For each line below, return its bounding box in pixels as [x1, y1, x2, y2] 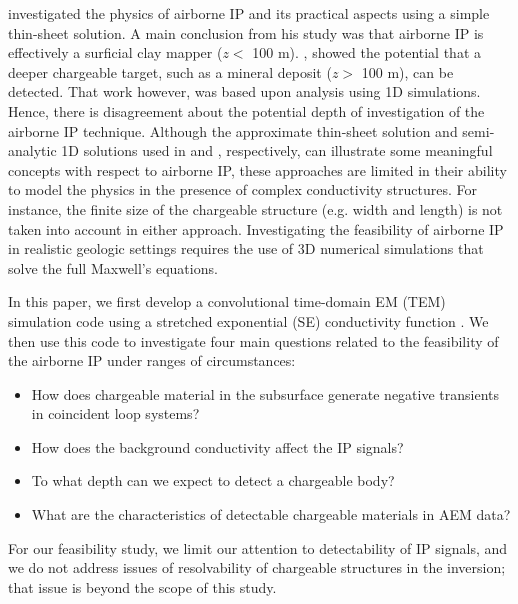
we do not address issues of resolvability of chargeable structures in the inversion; [8, 557, 506, 578]
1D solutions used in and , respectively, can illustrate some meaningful [61, 140, 493, 161]
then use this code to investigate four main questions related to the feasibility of [8, 330, 499, 351]
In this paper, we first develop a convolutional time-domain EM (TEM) [8, 291, 446, 312]
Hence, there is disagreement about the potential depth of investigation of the [8, 100, 485, 121]
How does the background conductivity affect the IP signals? [31, 436, 404, 457]
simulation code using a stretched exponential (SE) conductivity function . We [8, 310, 489, 331]
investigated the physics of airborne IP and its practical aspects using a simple [8, 3, 490, 23]
